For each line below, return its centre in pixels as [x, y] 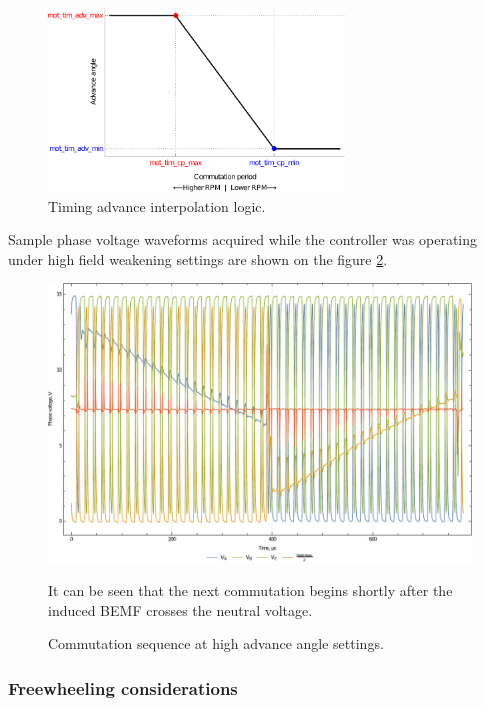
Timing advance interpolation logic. [157, 205]
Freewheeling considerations [123, 687]
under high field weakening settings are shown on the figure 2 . [198, 258]
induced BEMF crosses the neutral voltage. [180, 609]
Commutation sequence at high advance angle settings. [216, 643]
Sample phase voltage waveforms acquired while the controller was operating [243, 239]
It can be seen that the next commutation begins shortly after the [250, 590]
